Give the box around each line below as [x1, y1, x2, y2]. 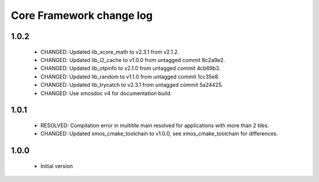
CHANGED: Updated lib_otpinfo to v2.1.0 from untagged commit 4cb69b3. [40, 65, 221, 72]
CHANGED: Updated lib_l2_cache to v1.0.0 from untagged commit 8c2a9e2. [40, 56, 226, 63]
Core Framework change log [11, 9, 153, 22]
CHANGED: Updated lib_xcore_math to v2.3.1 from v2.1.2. [40, 48, 180, 56]
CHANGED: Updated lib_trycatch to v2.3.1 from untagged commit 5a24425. [40, 82, 223, 89]
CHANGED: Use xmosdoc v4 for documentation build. [40, 89, 172, 97]
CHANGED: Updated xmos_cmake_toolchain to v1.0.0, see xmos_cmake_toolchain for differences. [40, 130, 278, 137]
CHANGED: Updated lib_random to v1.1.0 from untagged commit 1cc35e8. [40, 73, 220, 80]
